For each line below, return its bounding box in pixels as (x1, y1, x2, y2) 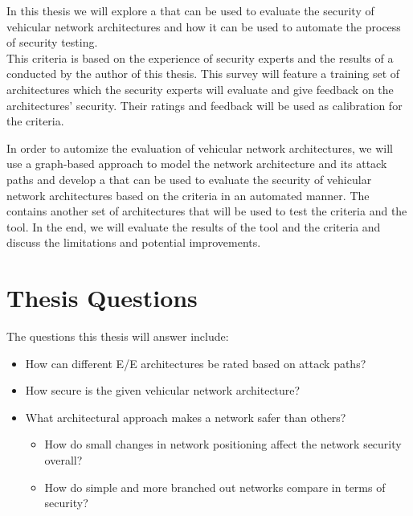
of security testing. (6, 34, 98, 51)
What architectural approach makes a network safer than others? (25, 408, 346, 425)
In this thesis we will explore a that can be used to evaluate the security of (6, 2, 374, 18)
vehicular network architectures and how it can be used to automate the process (6, 18, 401, 35)
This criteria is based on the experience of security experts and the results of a (6, 49, 394, 66)
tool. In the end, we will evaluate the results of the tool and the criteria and (6, 218, 381, 235)
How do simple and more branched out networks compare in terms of (44, 478, 386, 495)
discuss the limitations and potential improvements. (6, 234, 261, 251)
